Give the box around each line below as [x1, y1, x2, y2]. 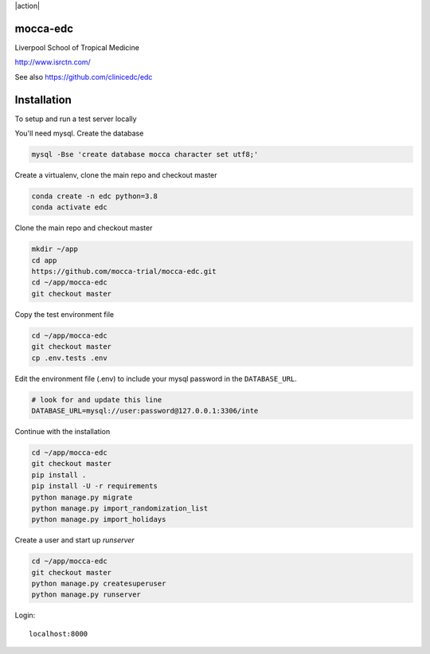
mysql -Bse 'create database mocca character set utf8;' [31, 150, 259, 159]
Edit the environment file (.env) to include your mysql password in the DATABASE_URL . [14, 374, 298, 383]
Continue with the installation [14, 426, 111, 436]
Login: [14, 610, 36, 621]
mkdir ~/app [31, 245, 79, 254]
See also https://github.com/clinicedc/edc [14, 72, 153, 81]
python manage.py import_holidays [31, 515, 166, 524]
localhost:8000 [29, 629, 88, 638]
